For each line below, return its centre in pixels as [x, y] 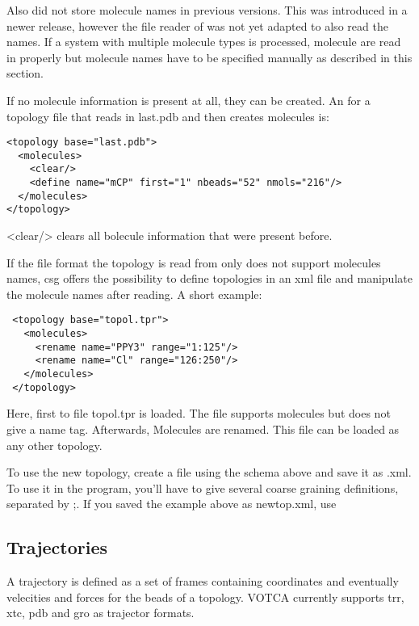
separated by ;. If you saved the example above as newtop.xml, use [172, 504]
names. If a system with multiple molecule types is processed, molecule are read [204, 42]
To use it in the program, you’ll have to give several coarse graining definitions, [203, 487]
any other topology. [54, 445]
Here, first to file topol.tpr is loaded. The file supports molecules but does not [199, 413]
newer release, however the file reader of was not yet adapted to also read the [197, 25]
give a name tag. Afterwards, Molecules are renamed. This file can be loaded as [203, 429]
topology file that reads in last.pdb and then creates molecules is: [168, 116]
